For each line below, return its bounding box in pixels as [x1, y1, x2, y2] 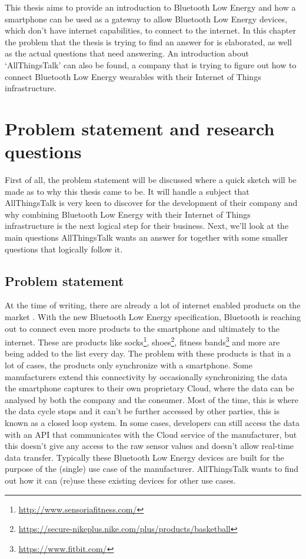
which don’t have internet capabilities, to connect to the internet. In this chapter [5, 24, 296, 36]
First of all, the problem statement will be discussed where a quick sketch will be [5, 174, 297, 186]
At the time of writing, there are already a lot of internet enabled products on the [5, 299, 301, 311]
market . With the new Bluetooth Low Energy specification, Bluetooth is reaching [5, 311, 301, 323]
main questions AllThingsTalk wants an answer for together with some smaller [5, 231, 288, 244]
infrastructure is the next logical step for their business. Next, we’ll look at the [5, 219, 289, 232]
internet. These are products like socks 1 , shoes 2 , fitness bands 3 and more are [5, 334, 280, 348]
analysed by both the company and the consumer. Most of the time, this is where [5, 393, 298, 405]
